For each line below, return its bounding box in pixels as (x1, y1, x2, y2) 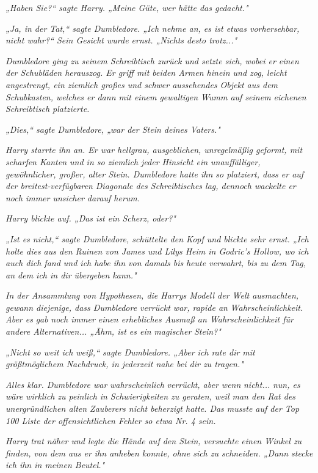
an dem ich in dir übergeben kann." (5, 268, 137, 281)
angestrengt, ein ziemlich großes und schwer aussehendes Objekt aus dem (5, 78, 278, 91)
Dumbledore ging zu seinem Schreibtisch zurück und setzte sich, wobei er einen (5, 54, 299, 67)
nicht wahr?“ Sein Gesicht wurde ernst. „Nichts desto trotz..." (5, 34, 237, 47)
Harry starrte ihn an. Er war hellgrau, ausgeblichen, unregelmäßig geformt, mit (5, 143, 303, 156)
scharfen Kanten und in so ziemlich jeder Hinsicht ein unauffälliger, (5, 155, 261, 168)
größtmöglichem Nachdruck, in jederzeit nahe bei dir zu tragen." (5, 357, 244, 370)
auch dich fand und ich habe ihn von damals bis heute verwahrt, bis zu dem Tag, (5, 256, 306, 269)
